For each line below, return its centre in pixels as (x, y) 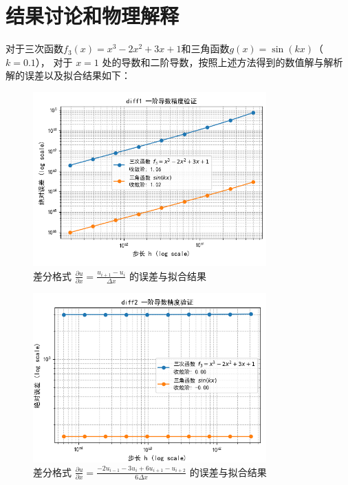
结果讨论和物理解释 (93, 15)
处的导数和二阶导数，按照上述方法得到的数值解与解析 (222, 62)
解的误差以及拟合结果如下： (68, 75)
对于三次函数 (34, 48)
